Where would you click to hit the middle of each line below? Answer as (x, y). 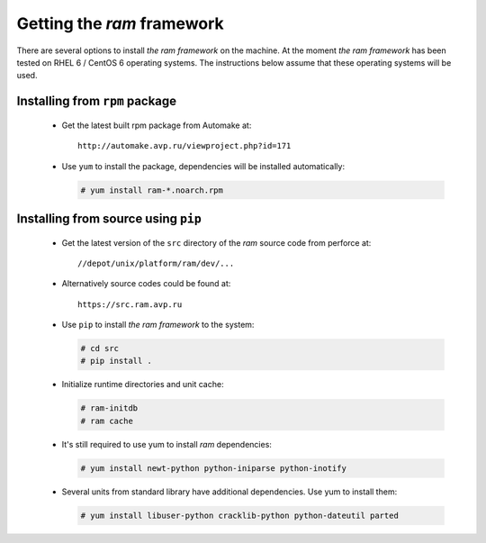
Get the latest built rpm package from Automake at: (157, 125)
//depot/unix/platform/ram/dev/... (156, 263)
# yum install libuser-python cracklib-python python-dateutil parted (240, 515)
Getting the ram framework (120, 23)
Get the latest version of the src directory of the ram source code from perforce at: (216, 242)
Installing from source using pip (109, 218)
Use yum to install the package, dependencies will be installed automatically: (203, 166)
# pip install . (117, 361)
